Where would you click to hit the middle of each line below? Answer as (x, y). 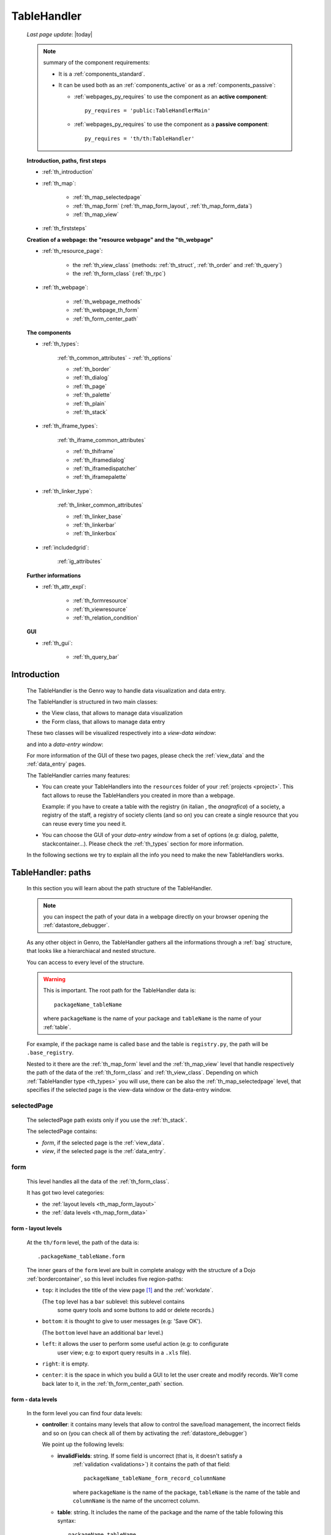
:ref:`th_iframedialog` (99, 460)
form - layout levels (37, 1229)
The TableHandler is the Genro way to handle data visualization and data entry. (126, 690)
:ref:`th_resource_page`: (72, 251)
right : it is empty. (65, 1364)
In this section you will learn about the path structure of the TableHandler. (120, 888)
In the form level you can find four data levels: (85, 1413)
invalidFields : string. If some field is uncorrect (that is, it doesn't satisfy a (150, 1456)
